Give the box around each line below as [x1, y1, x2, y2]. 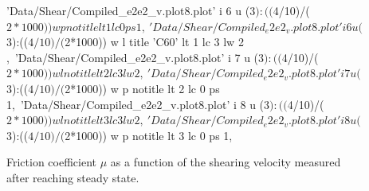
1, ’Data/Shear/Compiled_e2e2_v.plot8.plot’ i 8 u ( [6, 95, 265, 112]
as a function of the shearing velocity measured [110, 154, 341, 170]
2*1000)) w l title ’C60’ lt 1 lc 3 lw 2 [65, 33, 244, 50]
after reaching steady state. [6, 169, 139, 185]
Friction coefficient [6, 154, 97, 170]
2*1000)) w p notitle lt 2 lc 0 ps [65, 80, 220, 96]
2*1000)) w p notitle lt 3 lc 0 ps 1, [65, 127, 233, 143]
